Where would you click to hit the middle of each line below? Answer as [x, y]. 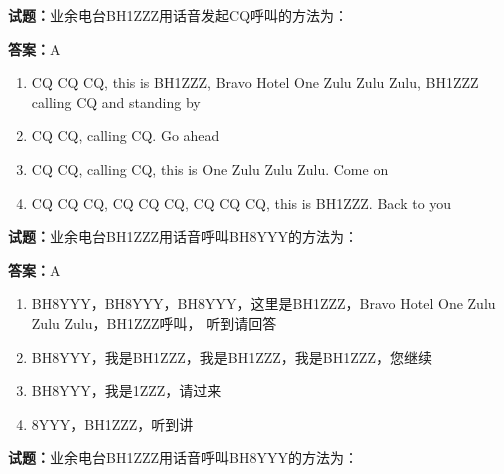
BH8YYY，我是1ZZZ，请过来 [126, 390]
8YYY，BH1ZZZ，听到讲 [112, 423]
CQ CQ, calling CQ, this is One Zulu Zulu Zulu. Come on [210, 168]
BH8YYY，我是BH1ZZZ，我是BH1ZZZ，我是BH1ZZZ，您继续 [231, 356]
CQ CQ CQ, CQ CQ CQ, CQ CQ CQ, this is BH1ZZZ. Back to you [241, 202]
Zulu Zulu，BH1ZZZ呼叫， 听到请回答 [154, 322]
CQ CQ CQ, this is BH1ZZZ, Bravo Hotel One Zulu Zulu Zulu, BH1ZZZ [255, 82]
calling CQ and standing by [116, 101]
